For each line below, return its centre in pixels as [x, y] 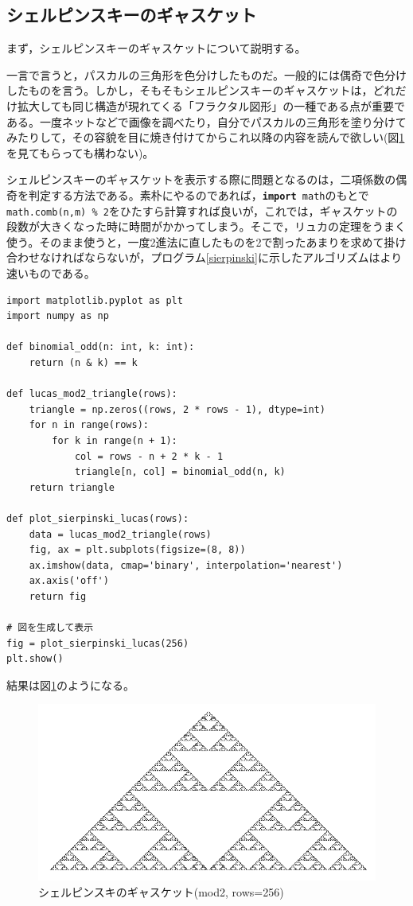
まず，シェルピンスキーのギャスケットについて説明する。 [156, 48]
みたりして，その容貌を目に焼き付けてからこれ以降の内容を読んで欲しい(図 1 [206, 137]
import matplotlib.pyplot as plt [95, 300]
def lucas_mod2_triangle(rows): [92, 394]
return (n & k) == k [83, 363]
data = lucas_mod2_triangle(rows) [120, 534]
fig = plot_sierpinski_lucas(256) [98, 643]
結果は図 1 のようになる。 [70, 684]
